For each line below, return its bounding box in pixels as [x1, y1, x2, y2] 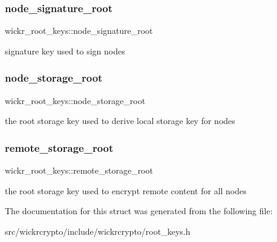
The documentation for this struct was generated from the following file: [5, 204, 273, 217]
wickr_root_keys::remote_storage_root [5, 164, 153, 177]
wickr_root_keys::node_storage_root [5, 94, 146, 106]
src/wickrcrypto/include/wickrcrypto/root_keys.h [5, 224, 191, 237]
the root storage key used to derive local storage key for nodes [5, 114, 235, 127]
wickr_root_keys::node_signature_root [5, 24, 153, 37]
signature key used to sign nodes [5, 44, 125, 57]
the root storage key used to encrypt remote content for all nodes [5, 184, 247, 197]
